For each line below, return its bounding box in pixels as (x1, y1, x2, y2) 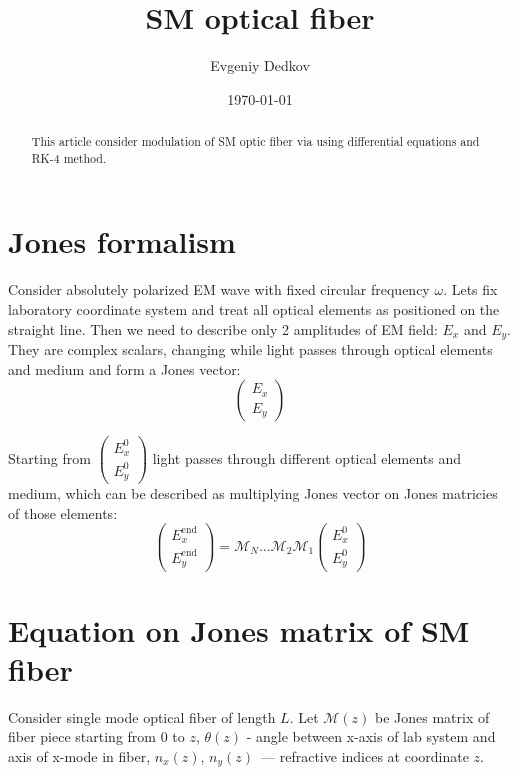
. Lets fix (443, 279, 498, 300)
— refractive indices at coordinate (261, 745, 469, 766)
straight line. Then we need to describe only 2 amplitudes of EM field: (8, 318, 438, 339)
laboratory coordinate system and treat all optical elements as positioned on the (8, 298, 500, 319)
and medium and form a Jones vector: (8, 358, 241, 379)
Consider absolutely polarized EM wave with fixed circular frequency (8, 279, 430, 300)
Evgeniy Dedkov (210, 55, 310, 76)
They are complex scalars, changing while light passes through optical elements (8, 339, 493, 359)
